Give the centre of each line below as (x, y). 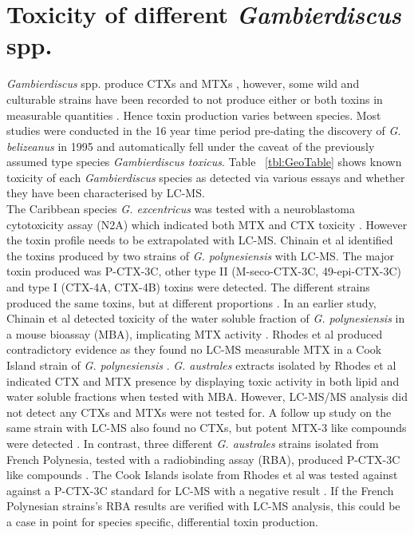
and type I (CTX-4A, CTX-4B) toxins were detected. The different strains (188, 287)
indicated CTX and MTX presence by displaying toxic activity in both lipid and (203, 380)
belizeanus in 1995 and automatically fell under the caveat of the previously (191, 146)
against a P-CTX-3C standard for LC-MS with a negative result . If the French (200, 490)
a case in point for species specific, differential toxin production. (162, 521)
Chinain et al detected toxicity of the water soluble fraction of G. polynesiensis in (206, 318)
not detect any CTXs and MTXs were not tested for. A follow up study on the (199, 412)
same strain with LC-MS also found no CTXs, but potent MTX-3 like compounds (207, 428)
